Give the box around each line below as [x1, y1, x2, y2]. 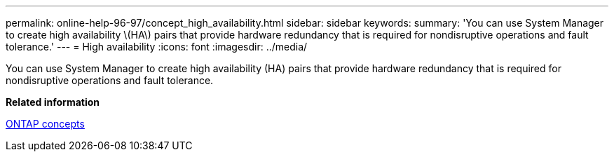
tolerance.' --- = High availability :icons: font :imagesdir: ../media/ [6, 41, 308, 53]
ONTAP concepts [6, 118, 85, 130]
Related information [6, 96, 100, 108]
